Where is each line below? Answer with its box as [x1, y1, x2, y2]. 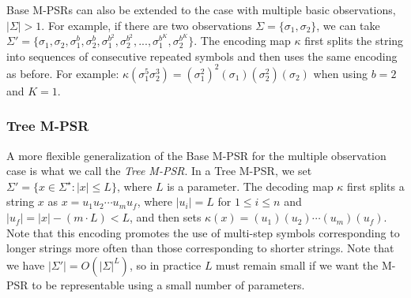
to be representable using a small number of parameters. [32, 276, 305, 292]
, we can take [316, 17, 380, 33]
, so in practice [129, 256, 202, 273]
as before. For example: [6, 65, 119, 81]
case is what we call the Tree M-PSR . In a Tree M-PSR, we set [6, 162, 312, 179]
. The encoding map [194, 32, 291, 49]
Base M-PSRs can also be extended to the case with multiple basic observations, [6, 2, 396, 17]
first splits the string [304, 32, 404, 49]
